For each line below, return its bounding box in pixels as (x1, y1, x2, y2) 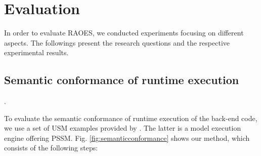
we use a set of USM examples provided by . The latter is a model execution (4, 123, 241, 133)
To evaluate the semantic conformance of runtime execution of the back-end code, (4, 112, 257, 123)
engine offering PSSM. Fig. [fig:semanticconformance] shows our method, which (4, 132, 250, 143)
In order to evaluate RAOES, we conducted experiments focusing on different (4, 27, 244, 38)
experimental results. (4, 47, 69, 58)
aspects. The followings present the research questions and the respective (4, 37, 230, 48)
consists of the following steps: (4, 142, 98, 153)
